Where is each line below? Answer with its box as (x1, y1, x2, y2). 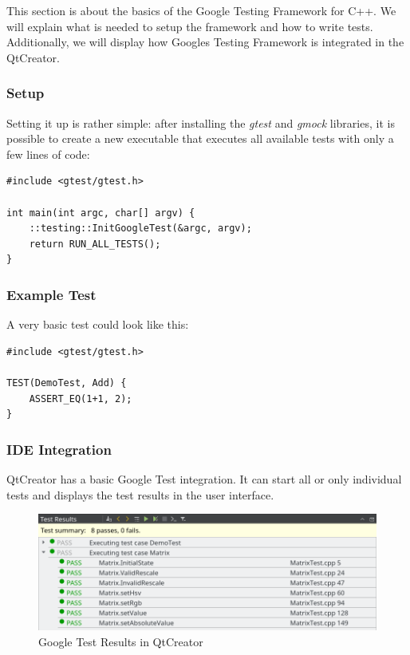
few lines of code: (6, 145, 90, 162)
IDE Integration (6, 439, 112, 459)
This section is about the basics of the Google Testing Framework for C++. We (6, 2, 396, 18)
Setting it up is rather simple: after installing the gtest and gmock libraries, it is (6, 114, 395, 131)
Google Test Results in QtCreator (38, 633, 203, 649)
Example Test (6, 284, 97, 304)
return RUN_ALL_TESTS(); (29, 238, 161, 250)
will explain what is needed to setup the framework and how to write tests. (6, 18, 373, 34)
